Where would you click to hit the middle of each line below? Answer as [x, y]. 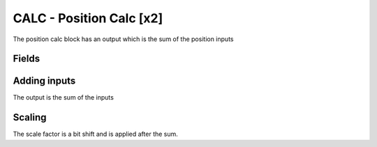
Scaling [30, 117]
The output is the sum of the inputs [64, 98]
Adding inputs [44, 81]
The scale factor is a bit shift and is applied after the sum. [95, 134]
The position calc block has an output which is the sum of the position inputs [123, 39]
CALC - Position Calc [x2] [88, 18]
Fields [27, 59]
